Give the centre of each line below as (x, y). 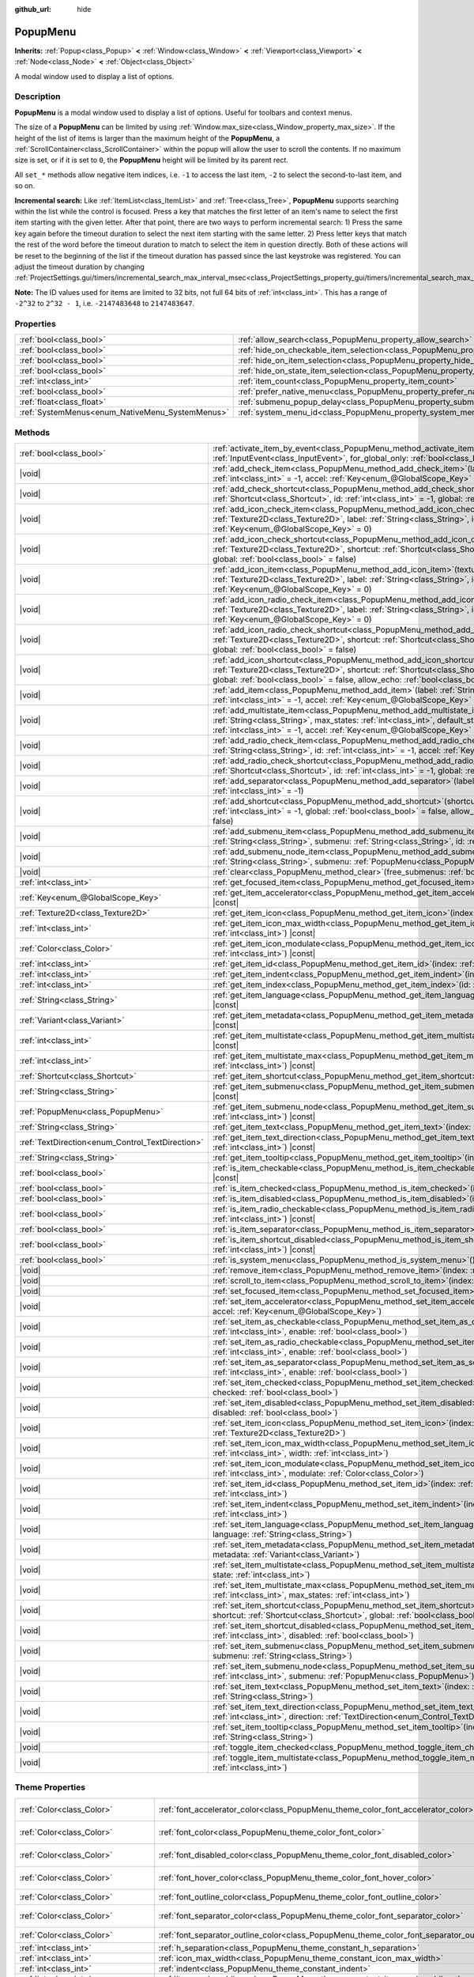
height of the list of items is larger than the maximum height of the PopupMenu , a (147, 138)
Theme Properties (50, 1787)
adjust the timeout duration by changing (80, 266)
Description (38, 96)
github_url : (33, 9)
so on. (25, 186)
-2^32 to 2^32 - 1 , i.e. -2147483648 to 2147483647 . (105, 304)
